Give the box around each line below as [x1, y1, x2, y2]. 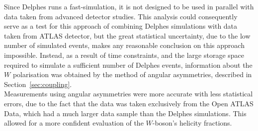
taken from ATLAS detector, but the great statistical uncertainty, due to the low [4, 30, 251, 41]
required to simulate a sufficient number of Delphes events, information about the [4, 59, 253, 70]
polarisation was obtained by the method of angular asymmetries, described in [12, 69, 252, 80]
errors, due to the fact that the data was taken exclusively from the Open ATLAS [4, 98, 254, 108]
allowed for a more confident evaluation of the [4, 118, 144, 128]
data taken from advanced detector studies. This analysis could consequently [4, 11, 238, 21]
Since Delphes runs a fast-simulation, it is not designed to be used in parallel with [4, 1, 254, 11]
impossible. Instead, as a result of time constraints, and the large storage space [4, 49, 245, 60]
